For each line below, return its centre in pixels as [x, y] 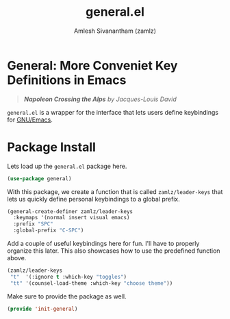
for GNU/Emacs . [30, 120]
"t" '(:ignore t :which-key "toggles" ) [68, 277]
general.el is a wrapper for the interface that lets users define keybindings [113, 112]
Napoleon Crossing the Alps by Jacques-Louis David [100, 99]
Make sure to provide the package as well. [67, 296]
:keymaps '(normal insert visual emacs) [72, 218]
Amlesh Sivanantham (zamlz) [115, 31]
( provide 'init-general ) [42, 309]
